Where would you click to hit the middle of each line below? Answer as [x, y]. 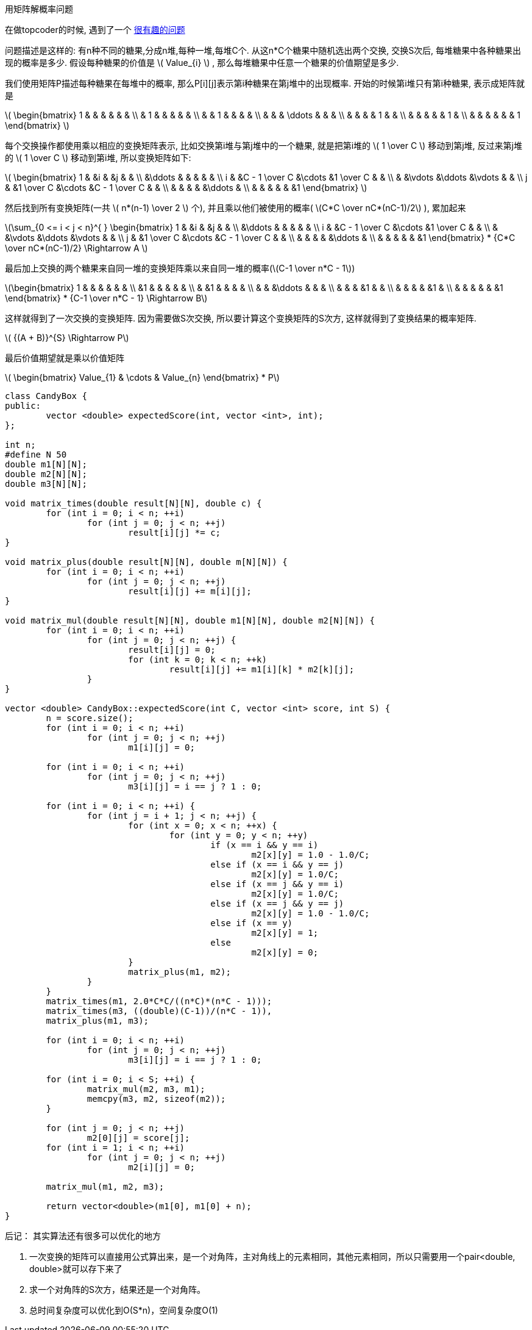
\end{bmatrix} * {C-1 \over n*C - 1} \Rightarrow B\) [106, 298]
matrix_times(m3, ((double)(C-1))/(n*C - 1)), [159, 1011]
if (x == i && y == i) [264, 845]
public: [23, 406]
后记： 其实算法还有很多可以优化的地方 [83, 1236]
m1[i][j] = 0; [161, 747]
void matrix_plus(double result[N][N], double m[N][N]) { [146, 562]
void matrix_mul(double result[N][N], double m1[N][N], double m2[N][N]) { [190, 620]
